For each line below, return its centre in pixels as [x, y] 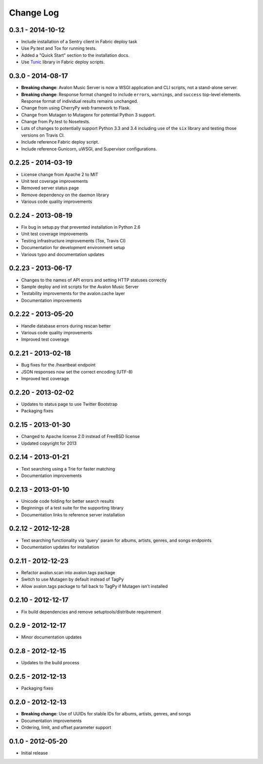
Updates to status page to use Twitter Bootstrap [69, 404]
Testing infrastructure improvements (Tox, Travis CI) [74, 240]
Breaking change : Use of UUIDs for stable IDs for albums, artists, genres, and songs [106, 714]
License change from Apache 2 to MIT [60, 174]
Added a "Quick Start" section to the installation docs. [75, 55]
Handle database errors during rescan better [66, 326]
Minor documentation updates [52, 637]
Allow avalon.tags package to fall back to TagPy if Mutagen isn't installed [94, 586]
